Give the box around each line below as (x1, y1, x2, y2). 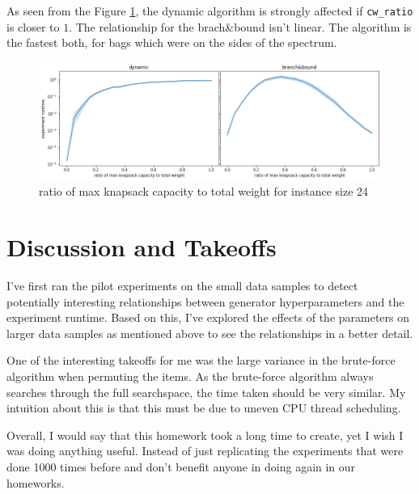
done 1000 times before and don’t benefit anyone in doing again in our (6, 458, 356, 475)
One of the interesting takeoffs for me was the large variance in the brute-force (6, 352, 396, 369)
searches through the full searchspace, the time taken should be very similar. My (6, 383, 406, 400)
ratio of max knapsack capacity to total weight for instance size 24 (39, 183, 369, 200)
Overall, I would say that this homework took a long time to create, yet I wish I (6, 426, 404, 443)
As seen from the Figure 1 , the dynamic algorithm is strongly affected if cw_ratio (6, 2, 413, 19)
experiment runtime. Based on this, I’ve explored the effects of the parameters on (6, 309, 410, 326)
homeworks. (6, 474, 65, 491)
